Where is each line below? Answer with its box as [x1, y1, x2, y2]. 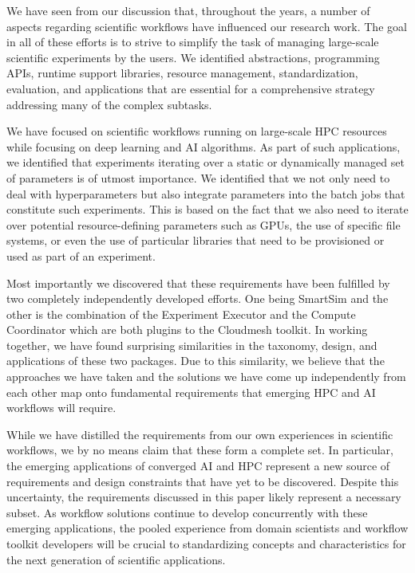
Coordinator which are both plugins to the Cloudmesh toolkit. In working [6, 321, 368, 338]
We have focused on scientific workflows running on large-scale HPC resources [6, 123, 387, 139]
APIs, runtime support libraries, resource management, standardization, [6, 65, 358, 81]
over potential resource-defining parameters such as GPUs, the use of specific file [6, 216, 401, 233]
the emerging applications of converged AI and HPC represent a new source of [6, 457, 390, 474]
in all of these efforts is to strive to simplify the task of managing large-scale [6, 33, 379, 50]
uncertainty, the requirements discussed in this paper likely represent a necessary [6, 489, 401, 505]
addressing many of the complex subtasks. [6, 96, 212, 112]
